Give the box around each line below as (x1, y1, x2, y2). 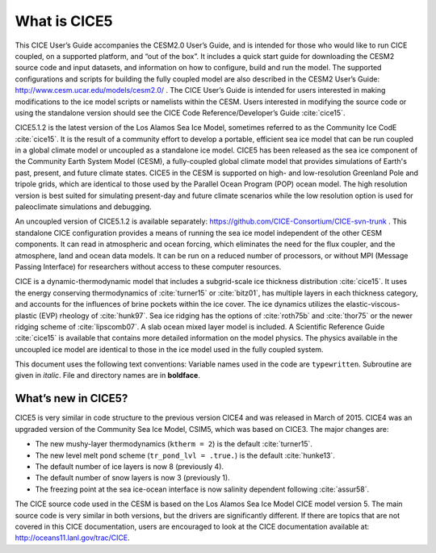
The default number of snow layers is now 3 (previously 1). (35, 473, 230, 483)
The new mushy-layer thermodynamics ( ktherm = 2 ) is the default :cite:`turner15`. (35, 439, 312, 449)
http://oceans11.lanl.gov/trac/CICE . (15, 533, 130, 543)
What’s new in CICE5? (15, 392, 128, 405)
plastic (15, 311, 38, 320)
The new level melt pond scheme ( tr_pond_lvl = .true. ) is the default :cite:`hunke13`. (35, 450, 335, 460)
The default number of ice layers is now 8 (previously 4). (35, 461, 224, 471)
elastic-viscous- (346, 300, 400, 309)
